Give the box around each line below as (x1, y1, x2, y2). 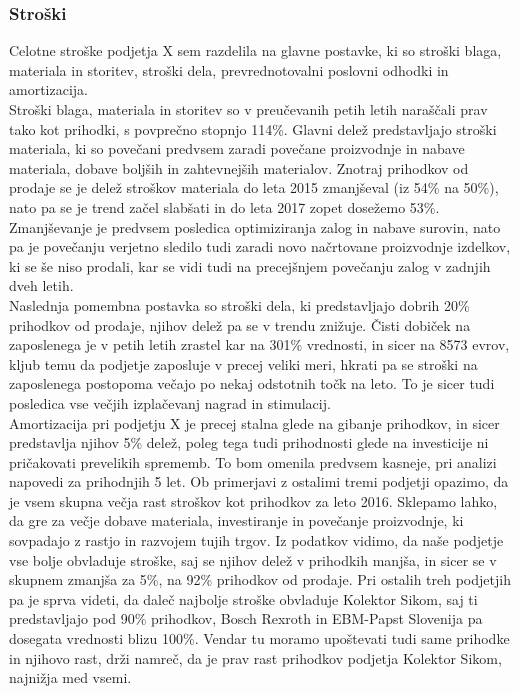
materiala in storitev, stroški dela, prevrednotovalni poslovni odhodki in (9, 59, 449, 80)
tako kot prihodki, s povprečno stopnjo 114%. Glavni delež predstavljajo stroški (9, 118, 497, 139)
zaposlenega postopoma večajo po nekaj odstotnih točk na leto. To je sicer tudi (9, 373, 495, 394)
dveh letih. (9, 275, 74, 296)
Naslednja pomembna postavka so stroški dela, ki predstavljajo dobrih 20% (9, 294, 470, 315)
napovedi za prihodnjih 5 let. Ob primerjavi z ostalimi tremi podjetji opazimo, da (9, 471, 509, 492)
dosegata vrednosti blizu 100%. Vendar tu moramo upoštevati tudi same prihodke (9, 628, 510, 649)
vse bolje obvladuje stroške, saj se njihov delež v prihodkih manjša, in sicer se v (9, 549, 497, 570)
